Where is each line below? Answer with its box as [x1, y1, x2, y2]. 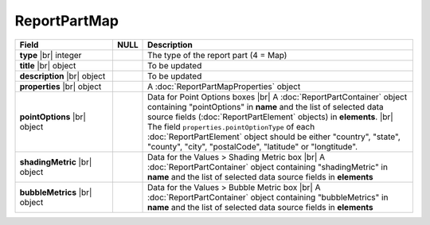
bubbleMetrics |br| [19, 187, 92, 198]
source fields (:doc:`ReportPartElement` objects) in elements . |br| [147, 111, 393, 122]
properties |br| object [19, 80, 102, 91]
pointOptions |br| [19, 111, 87, 122]
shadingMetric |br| [19, 156, 92, 167]
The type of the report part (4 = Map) [147, 49, 287, 60]
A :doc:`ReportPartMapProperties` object [147, 80, 301, 91]
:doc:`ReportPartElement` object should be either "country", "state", [147, 131, 401, 142]
